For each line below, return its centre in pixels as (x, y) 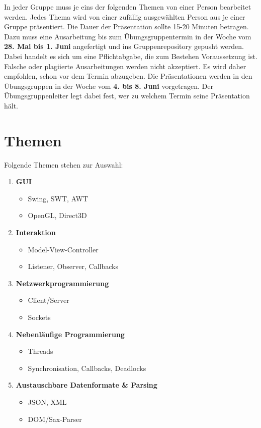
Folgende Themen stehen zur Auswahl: (64, 164)
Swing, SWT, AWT (58, 198)
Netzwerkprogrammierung (62, 283)
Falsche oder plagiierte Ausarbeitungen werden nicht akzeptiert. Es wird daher (125, 66)
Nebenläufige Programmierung (70, 334)
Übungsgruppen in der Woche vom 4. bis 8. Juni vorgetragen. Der (109, 86)
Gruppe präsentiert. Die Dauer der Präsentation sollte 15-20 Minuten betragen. (126, 26)
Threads (40, 351)
